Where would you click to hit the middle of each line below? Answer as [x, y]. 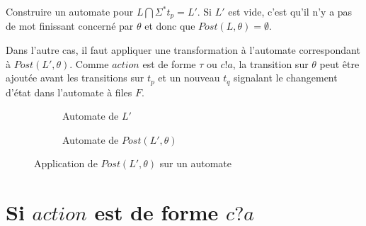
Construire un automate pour [70, 11]
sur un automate [196, 163]
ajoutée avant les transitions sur [75, 78]
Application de [66, 163]
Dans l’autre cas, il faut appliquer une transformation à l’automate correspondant [183, 50]
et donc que [170, 26]
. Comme [89, 63]
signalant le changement [286, 78]
